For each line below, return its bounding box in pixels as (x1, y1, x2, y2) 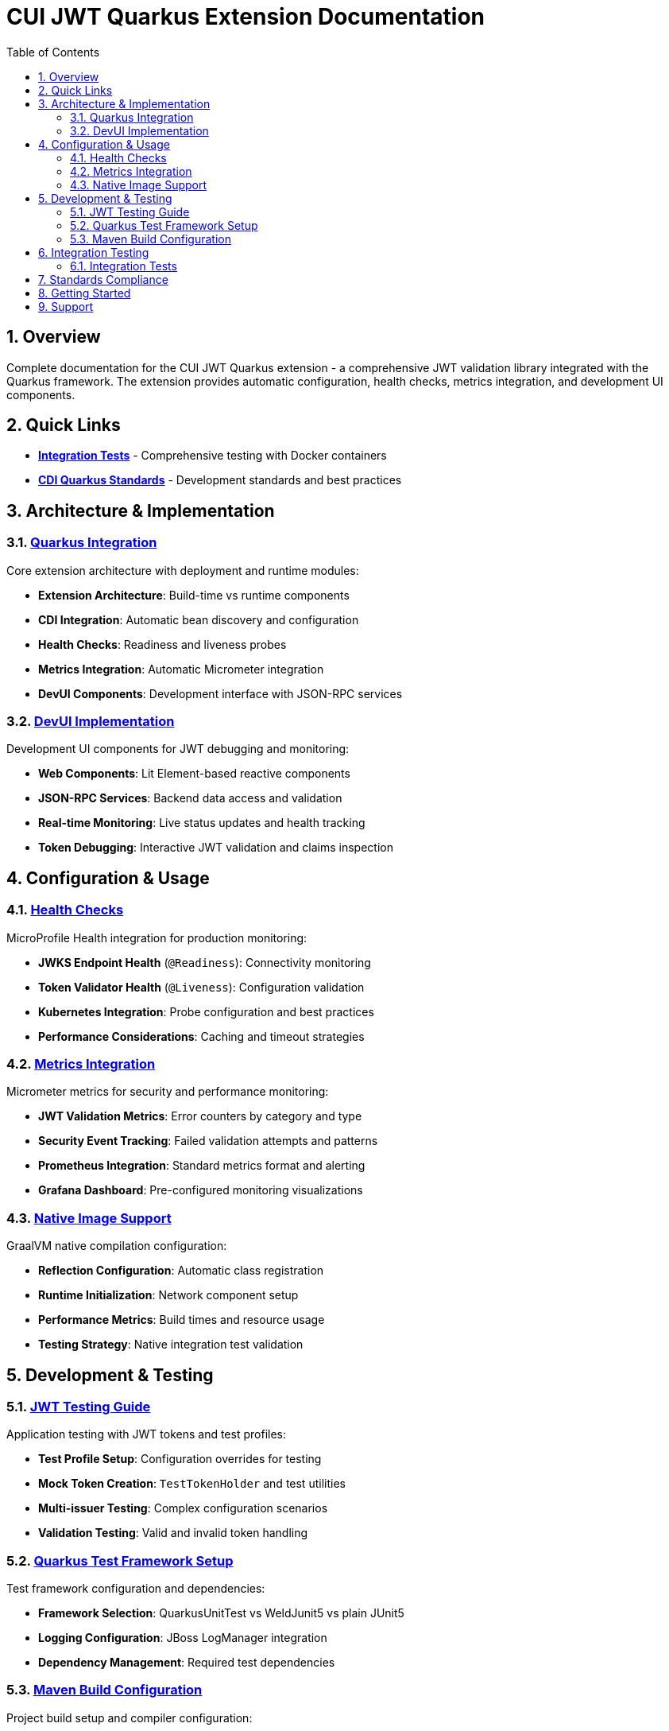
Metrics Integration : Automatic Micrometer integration (38, 662, 324, 676)
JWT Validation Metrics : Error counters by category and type (38, 1109, 362, 1124)
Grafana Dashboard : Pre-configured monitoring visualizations (38, 1183, 363, 1197)
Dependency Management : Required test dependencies (38, 1655, 335, 1670)
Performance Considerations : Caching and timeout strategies (38, 1029, 365, 1043)
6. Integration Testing (38, 245, 149, 259)
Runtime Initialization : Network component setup (38, 1288, 299, 1302)
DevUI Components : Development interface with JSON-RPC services (38, 686, 403, 701)
